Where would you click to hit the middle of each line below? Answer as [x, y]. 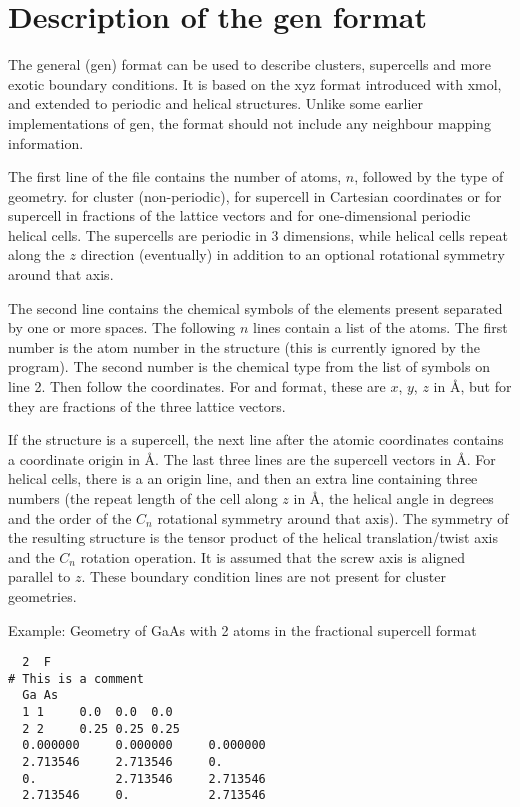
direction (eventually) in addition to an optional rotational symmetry [292, 254]
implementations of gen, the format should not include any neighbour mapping [249, 122]
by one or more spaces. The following [122, 327]
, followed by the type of [429, 176]
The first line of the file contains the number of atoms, [175, 176]
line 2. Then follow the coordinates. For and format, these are [197, 386]
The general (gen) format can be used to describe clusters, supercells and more [249, 64]
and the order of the [70, 517]
